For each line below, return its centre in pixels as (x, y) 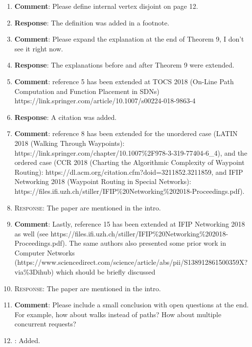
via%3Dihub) (34, 272)
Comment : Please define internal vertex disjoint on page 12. (106, 6)
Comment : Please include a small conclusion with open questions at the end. (132, 305)
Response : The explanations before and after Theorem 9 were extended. (124, 65)
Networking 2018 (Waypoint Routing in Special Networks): (103, 181)
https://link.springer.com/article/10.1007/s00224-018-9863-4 (105, 101)
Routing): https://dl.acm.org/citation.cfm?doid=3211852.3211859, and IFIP (129, 172)
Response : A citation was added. (66, 117)
